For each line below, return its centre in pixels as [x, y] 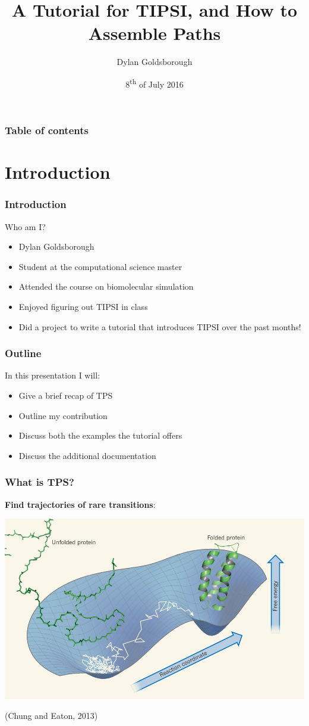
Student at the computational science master [100, 266]
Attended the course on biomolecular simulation [106, 286]
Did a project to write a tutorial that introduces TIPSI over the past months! [160, 326]
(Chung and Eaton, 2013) [51, 716]
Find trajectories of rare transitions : [80, 504]
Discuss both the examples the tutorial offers [100, 435]
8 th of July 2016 [154, 83]
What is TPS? [40, 482]
